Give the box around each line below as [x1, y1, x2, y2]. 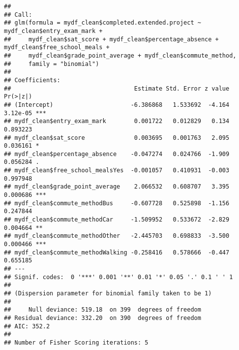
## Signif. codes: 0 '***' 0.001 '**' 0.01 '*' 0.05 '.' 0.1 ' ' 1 [4, 273, 233, 281]
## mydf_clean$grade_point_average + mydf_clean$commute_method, [4, 52, 237, 59]
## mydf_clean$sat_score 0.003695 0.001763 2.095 [4, 134, 230, 141]
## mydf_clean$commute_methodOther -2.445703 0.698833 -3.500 [4, 232, 230, 240]
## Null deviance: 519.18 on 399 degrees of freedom [4, 306, 201, 314]
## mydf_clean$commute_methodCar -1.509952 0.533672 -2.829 [4, 216, 230, 223]
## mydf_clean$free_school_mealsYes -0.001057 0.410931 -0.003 [4, 167, 230, 174]
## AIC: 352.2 [4, 322, 50, 330]
